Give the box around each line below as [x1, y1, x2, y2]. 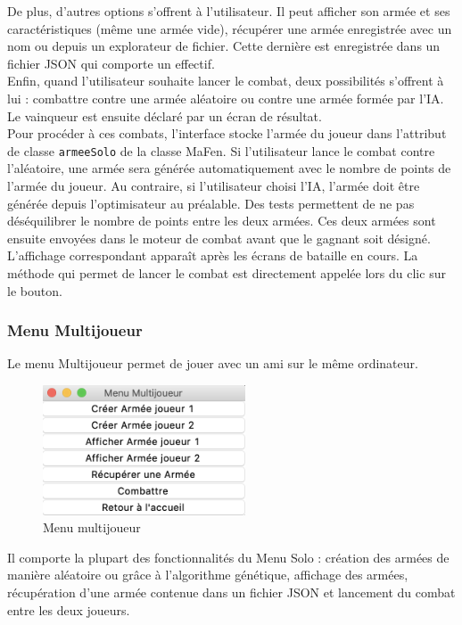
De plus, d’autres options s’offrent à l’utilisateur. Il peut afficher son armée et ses [7, 2, 450, 20]
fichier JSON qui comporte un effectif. [7, 53, 215, 72]
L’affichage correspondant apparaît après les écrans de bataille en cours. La [7, 246, 418, 265]
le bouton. [7, 281, 62, 300]
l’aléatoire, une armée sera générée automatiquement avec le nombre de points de [7, 159, 451, 177]
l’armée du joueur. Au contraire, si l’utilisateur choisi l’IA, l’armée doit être [7, 177, 420, 194]
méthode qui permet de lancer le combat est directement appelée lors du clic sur [7, 263, 446, 282]
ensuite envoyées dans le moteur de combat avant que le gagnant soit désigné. [7, 228, 431, 247]
